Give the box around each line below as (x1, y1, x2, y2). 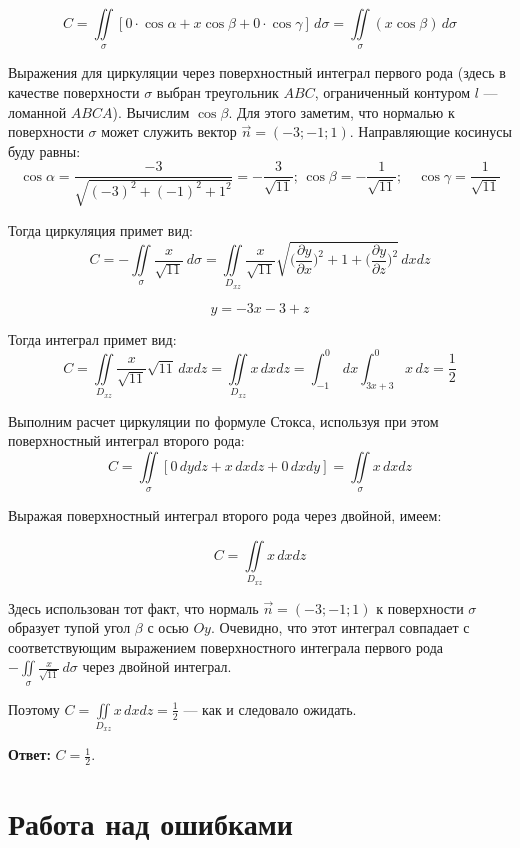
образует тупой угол (8, 617, 131, 638)
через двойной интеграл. (82, 656, 232, 677)
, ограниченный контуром (314, 81, 471, 102)
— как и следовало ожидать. (183, 698, 357, 719)
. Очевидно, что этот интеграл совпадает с (210, 617, 470, 638)
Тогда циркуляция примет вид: (8, 219, 193, 240)
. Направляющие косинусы (349, 121, 512, 142)
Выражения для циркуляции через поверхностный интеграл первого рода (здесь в (8, 62, 506, 83)
